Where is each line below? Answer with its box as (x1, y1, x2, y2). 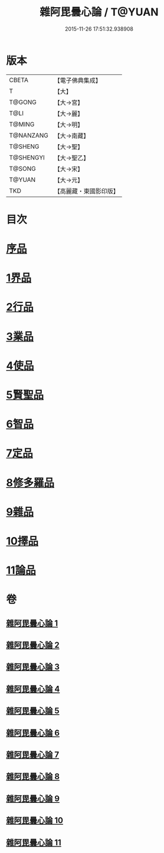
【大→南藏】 (54, 131, 90, 139)
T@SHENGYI (9, 153, 45, 161)
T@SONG (9, 164, 37, 172)
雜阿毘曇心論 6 (6, 728, 60, 738)
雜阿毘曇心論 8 (6, 771, 60, 782)
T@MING (9, 120, 35, 128)
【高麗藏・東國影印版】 (54, 187, 120, 195)
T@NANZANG (9, 131, 49, 139)
